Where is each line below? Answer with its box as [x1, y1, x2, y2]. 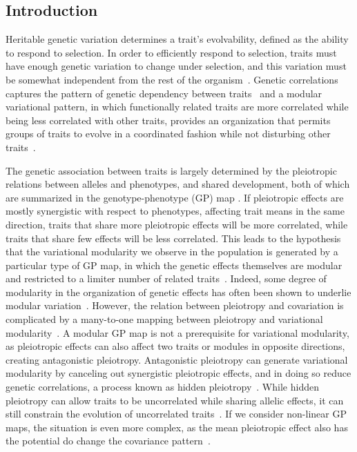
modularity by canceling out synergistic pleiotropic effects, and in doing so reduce [6, 366, 351, 380]
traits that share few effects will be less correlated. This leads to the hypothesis [6, 230, 341, 245]
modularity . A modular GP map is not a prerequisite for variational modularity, [6, 325, 349, 340]
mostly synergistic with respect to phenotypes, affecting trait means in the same [6, 204, 345, 218]
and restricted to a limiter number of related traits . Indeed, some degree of [6, 271, 327, 286]
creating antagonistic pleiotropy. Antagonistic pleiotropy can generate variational [6, 352, 348, 366]
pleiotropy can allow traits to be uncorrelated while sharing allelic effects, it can [6, 393, 344, 407]
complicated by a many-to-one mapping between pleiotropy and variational [6, 312, 323, 326]
